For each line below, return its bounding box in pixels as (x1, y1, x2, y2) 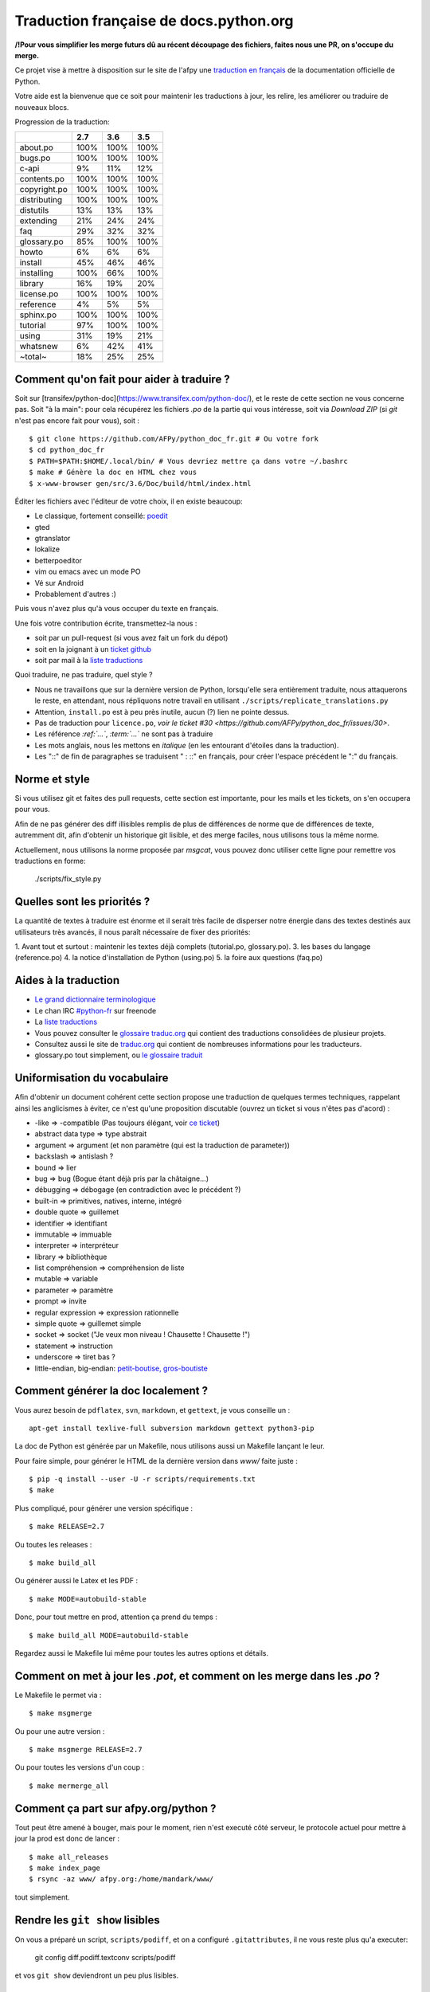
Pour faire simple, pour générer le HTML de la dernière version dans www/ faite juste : (14, 1456, 298, 1465)
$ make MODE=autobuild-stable (29, 1594, 147, 1603)
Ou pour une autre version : (14, 1726, 105, 1736)
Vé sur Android (34, 578, 84, 587)
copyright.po (19, 184, 68, 195)
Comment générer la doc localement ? (14, 1384, 209, 1398)
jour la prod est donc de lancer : (14, 1833, 119, 1844)
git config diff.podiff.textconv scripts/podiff (34, 1952, 176, 1962)
